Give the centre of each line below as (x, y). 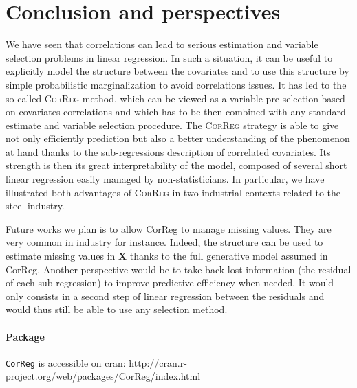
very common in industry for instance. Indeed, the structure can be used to (164, 242)
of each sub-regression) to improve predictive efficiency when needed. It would (170, 283)
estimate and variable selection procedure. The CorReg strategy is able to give (172, 125)
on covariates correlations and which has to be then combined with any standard (176, 112)
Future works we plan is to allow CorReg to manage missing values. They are (169, 228)
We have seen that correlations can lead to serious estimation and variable (162, 44)
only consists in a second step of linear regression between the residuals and (165, 296)
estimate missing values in (61, 256)
